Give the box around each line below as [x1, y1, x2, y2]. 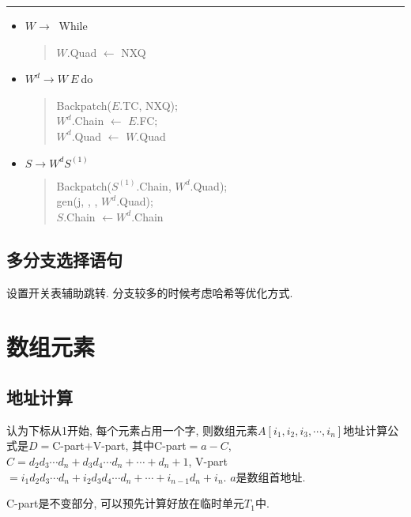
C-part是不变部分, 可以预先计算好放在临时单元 [6, 495, 245, 511]
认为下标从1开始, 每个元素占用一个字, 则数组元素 [6, 421, 258, 438]
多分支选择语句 [6, 247, 123, 271]
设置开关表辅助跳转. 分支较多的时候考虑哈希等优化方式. [6, 284, 293, 300]
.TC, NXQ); [119, 96, 178, 113]
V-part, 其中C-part [92, 437, 187, 454]
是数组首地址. [236, 468, 306, 485]
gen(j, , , [56, 193, 98, 209]
